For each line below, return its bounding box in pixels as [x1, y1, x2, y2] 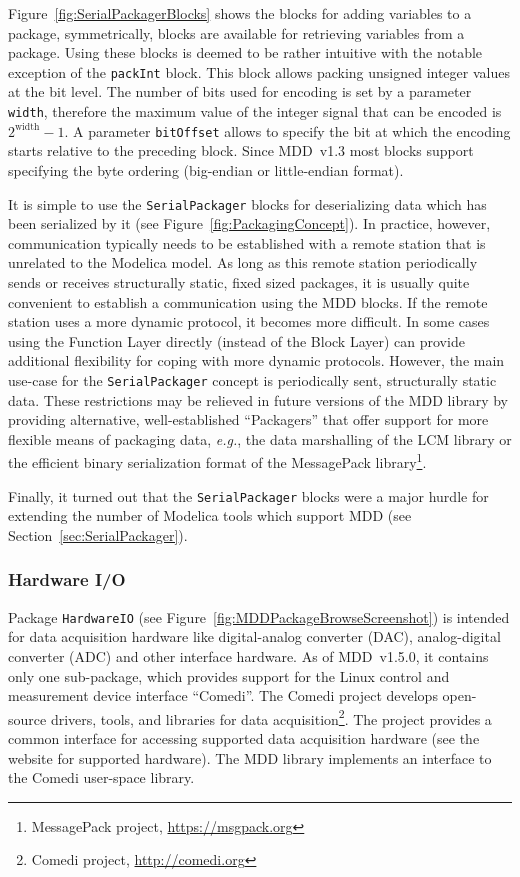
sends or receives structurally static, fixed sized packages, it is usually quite [8, 271, 470, 292]
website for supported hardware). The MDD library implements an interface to [8, 747, 492, 768]
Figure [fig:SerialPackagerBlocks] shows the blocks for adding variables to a [8, 3, 472, 23]
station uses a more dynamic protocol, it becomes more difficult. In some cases [8, 311, 490, 332]
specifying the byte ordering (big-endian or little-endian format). [8, 159, 404, 180]
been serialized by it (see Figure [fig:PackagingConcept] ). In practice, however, [8, 213, 491, 234]
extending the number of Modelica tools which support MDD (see [8, 505, 412, 526]
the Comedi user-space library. [8, 767, 195, 788]
